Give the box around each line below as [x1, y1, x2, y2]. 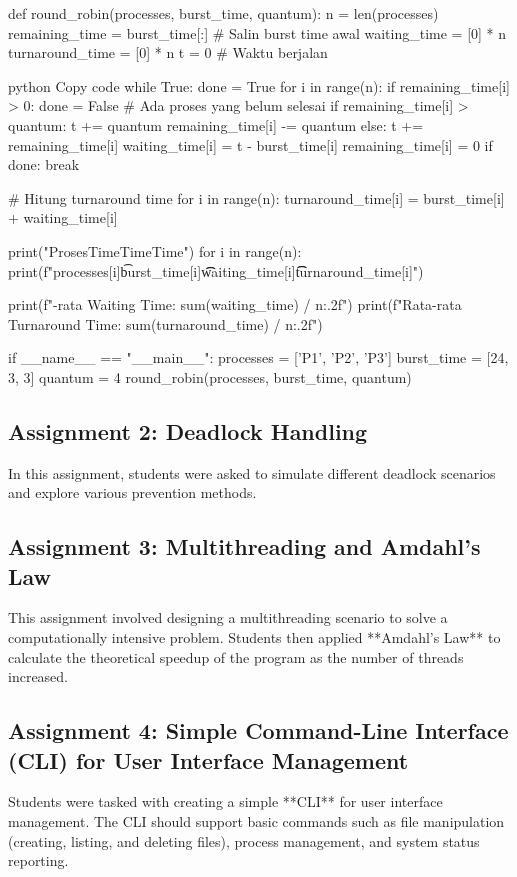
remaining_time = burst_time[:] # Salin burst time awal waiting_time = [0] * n [8, 22, 507, 43]
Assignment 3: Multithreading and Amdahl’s [8, 531, 481, 562]
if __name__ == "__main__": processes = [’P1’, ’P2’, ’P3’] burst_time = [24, [8, 347, 509, 368]
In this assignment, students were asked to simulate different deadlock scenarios [8, 462, 496, 483]
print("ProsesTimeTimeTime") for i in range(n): [8, 240, 302, 261]
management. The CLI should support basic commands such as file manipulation [8, 811, 505, 832]
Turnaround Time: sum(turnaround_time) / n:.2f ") [8, 313, 323, 334]
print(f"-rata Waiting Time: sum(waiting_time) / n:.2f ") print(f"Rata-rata [8, 294, 462, 315]
